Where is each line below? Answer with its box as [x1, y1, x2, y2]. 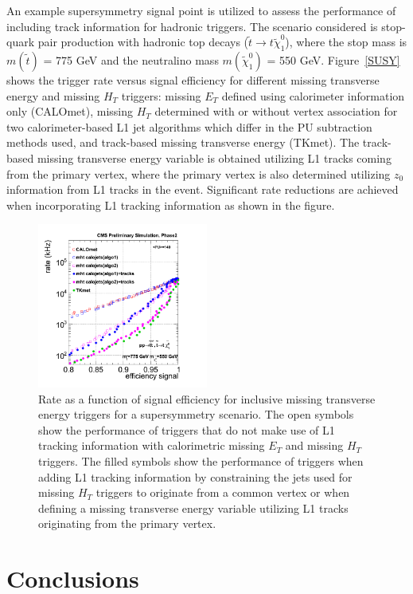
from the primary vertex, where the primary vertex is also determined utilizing [6, 165, 391, 182]
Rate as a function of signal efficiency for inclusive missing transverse [38, 390, 376, 407]
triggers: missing [121, 87, 201, 104]
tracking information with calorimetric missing [38, 437, 265, 454]
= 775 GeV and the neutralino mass [43, 51, 219, 68]
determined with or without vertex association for [154, 103, 398, 120]
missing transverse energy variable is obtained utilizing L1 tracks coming [37, 149, 392, 166]
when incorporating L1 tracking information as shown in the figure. [6, 196, 335, 213]
